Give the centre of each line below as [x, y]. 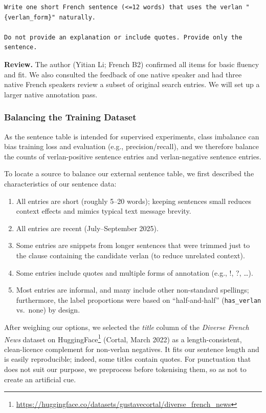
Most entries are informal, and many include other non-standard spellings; [132, 290]
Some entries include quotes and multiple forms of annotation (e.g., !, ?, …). [135, 272]
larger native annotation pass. [51, 94]
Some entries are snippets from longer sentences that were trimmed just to [133, 245]
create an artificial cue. [40, 379]
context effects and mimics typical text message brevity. [104, 211]
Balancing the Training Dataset [70, 117]
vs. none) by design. [48, 310]
